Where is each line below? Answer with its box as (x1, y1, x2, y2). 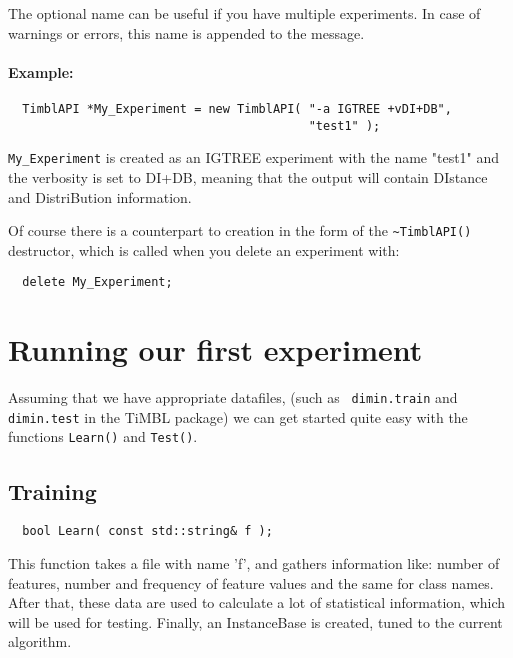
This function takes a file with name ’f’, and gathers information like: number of (8, 553, 500, 573)
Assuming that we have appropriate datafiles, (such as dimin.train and (8, 387, 458, 408)
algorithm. (8, 631, 72, 652)
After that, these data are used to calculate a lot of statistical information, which (8, 592, 506, 613)
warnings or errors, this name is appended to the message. (8, 22, 365, 43)
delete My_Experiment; (22, 275, 173, 290)
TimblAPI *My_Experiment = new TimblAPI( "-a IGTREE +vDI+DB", (22, 101, 452, 116)
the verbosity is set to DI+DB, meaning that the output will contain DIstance (8, 166, 488, 187)
